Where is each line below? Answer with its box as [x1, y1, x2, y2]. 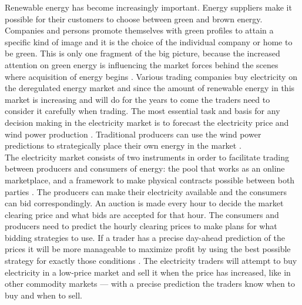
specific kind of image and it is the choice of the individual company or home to [5, 35, 293, 48]
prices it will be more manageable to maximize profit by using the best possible [5, 243, 291, 255]
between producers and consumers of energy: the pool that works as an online [5, 162, 285, 175]
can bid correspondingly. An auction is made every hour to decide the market [5, 197, 284, 209]
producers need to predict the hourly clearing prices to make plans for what [5, 220, 277, 232]
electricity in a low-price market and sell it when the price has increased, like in [5, 266, 291, 278]
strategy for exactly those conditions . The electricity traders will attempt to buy [5, 254, 297, 267]
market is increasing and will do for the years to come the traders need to [5, 93, 270, 105]
